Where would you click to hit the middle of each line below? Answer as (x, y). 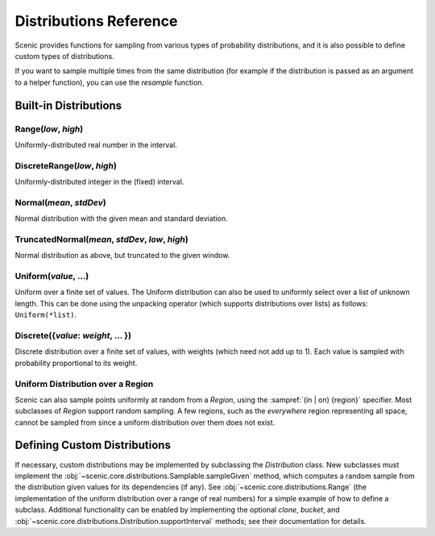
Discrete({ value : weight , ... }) (73, 335)
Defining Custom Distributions (93, 445)
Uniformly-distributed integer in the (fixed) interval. (99, 182)
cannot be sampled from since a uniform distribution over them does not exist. (145, 422)
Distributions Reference (96, 21)
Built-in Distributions (68, 105)
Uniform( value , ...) (52, 276)
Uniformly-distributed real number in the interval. (96, 144)
